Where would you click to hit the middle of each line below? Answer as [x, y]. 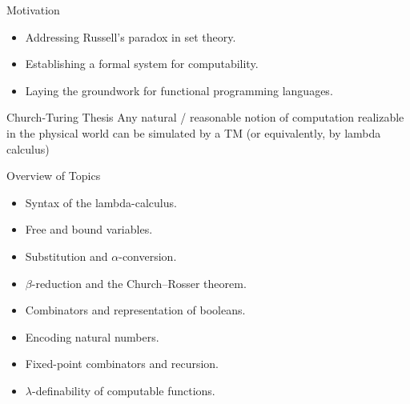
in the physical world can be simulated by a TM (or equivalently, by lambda [194, 132]
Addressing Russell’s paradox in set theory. [131, 36]
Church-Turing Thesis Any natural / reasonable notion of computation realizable [205, 117]
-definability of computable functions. [123, 390]
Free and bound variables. [89, 229]
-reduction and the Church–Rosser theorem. [139, 283]
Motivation [33, 10]
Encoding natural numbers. [92, 336]
